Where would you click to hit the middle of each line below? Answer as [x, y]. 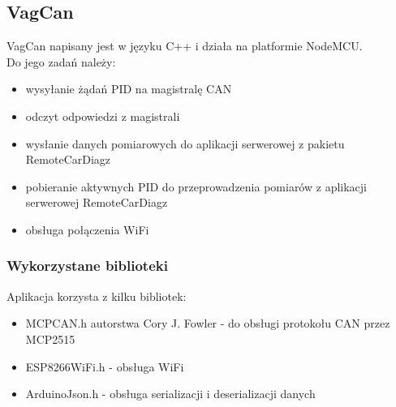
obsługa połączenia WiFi [87, 229]
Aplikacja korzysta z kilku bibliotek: [97, 296]
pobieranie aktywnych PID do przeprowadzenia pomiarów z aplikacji [196, 186]
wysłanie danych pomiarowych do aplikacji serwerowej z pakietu [185, 143]
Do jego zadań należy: [61, 61]
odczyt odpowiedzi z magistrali [103, 116]
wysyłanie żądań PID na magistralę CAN [129, 89]
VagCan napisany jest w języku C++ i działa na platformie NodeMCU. [185, 46]
